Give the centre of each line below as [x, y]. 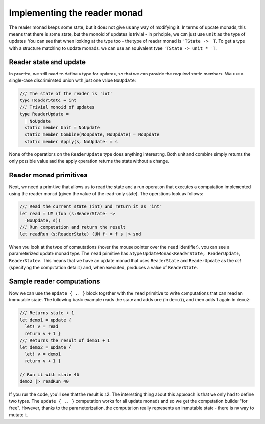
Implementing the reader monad [76, 13]
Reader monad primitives [48, 175]
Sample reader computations [54, 281]
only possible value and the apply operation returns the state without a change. [89, 161]
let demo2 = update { [45, 347]
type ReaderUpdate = [44, 114]
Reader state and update [47, 62]
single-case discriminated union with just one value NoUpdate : [73, 80]
